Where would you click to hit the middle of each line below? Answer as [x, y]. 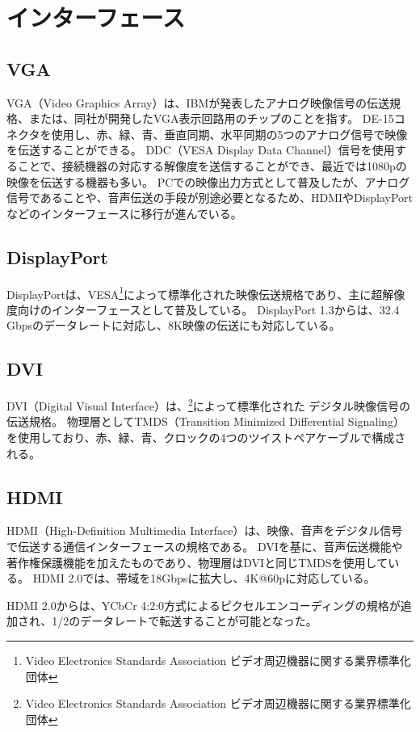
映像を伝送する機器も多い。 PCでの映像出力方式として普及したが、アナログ [208, 181]
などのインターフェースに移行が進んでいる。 [124, 213]
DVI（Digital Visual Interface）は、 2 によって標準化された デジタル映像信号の [209, 404]
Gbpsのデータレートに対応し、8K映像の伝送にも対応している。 [174, 325]
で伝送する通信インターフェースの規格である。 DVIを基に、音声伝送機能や [205, 546]
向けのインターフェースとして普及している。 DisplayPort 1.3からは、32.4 [208, 309]
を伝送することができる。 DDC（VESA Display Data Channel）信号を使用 [201, 150]
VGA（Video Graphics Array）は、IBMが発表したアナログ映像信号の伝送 [198, 102]
